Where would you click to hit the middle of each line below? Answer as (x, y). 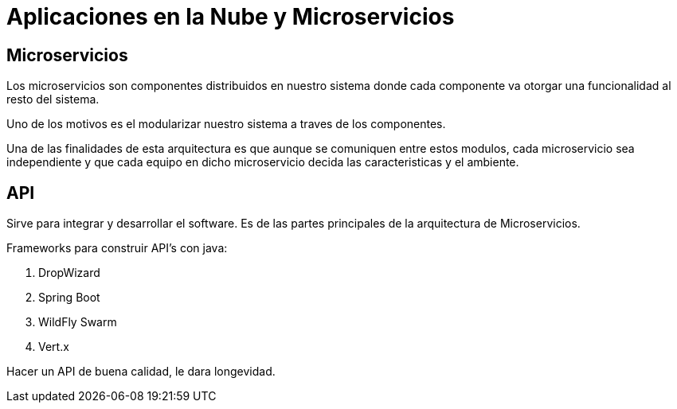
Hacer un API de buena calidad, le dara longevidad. (141, 372)
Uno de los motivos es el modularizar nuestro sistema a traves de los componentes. (226, 124)
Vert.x (54, 347)
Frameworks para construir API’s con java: (117, 248)
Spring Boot (69, 298)
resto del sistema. (53, 99)
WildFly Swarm (78, 322)
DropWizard (69, 273)
